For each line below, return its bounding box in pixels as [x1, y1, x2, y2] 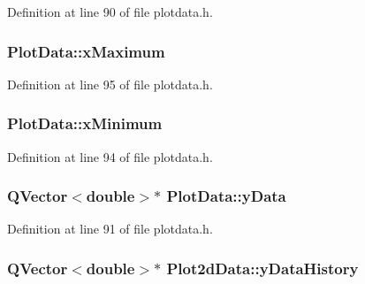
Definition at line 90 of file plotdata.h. [7, 3, 213, 20]
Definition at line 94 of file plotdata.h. [7, 147, 213, 165]
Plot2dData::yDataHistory [166, 257, 359, 279]
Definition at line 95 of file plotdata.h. [7, 74, 213, 93]
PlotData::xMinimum [7, 112, 163, 134]
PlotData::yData [166, 185, 286, 207]
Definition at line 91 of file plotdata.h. [7, 219, 213, 238]
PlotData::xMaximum [7, 40, 165, 62]
